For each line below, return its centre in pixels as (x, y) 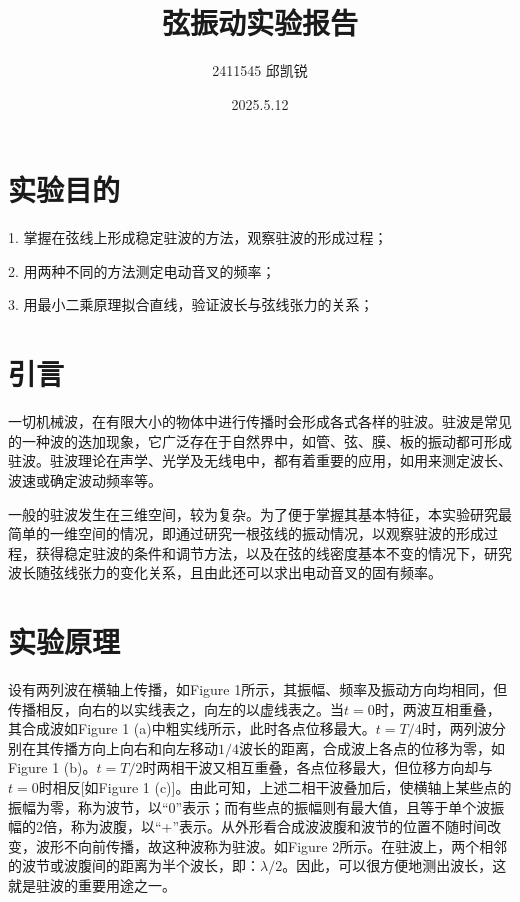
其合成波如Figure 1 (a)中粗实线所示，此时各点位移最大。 (192, 728)
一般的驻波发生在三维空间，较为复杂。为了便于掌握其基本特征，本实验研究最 (260, 513)
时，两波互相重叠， (437, 708)
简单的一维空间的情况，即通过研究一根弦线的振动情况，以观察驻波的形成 (246, 533)
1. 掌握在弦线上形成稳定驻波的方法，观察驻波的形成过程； (198, 237)
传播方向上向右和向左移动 (133, 747)
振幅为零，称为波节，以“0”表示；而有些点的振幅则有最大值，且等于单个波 (249, 806)
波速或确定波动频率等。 (85, 479)
